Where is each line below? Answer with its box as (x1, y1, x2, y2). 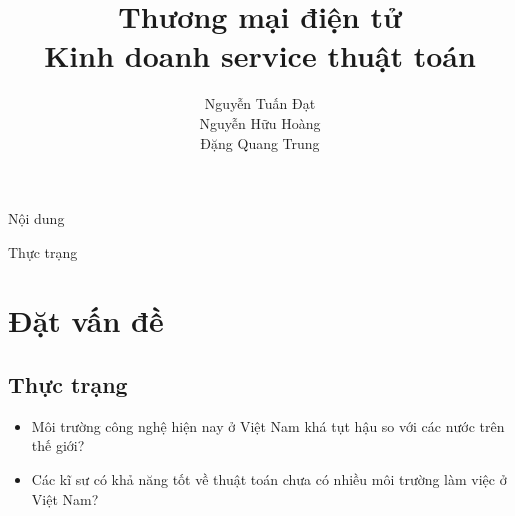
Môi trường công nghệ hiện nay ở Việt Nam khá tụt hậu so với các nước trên (31, 415, 505, 436)
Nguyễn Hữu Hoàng (199, 112, 321, 133)
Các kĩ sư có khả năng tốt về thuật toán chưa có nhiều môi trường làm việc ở (31, 469, 507, 490)
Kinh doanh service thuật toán (44, 35, 476, 76)
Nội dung (8, 208, 65, 229)
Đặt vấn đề (8, 300, 164, 341)
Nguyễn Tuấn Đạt (204, 93, 316, 114)
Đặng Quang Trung (200, 132, 320, 153)
